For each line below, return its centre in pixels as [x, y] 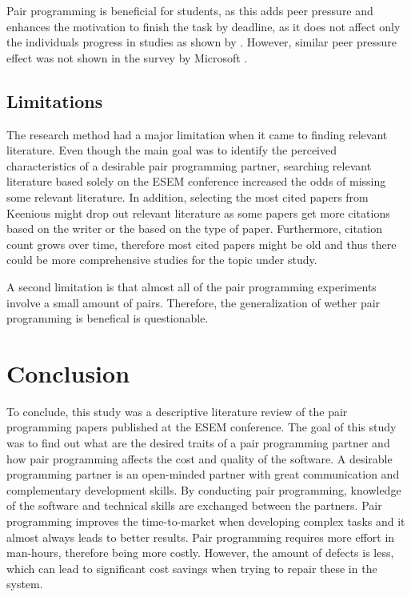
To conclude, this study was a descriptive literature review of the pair [177, 411]
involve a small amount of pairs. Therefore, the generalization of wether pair [194, 302]
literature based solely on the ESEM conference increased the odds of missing [196, 181]
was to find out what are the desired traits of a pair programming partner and [198, 443]
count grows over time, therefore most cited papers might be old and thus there [202, 244]
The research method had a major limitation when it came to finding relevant [197, 134]
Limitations [55, 100]
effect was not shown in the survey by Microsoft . [127, 57]
